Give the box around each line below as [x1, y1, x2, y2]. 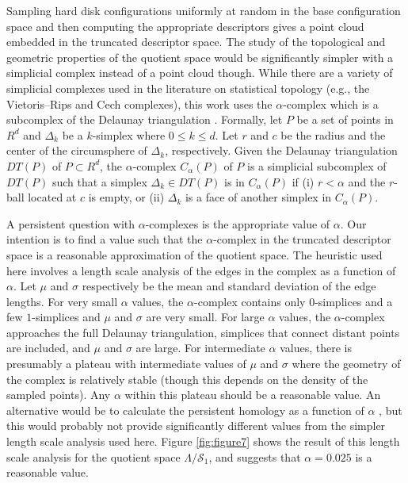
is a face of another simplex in [185, 189, 332, 205]
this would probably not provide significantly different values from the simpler [6, 417, 386, 434]
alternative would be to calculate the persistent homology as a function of [6, 401, 364, 418]
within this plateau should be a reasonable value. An [124, 386, 381, 403]
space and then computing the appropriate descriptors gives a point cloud [6, 17, 364, 34]
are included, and [6, 339, 90, 356]
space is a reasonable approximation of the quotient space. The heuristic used [6, 246, 383, 263]
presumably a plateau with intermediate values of [6, 355, 246, 372]
